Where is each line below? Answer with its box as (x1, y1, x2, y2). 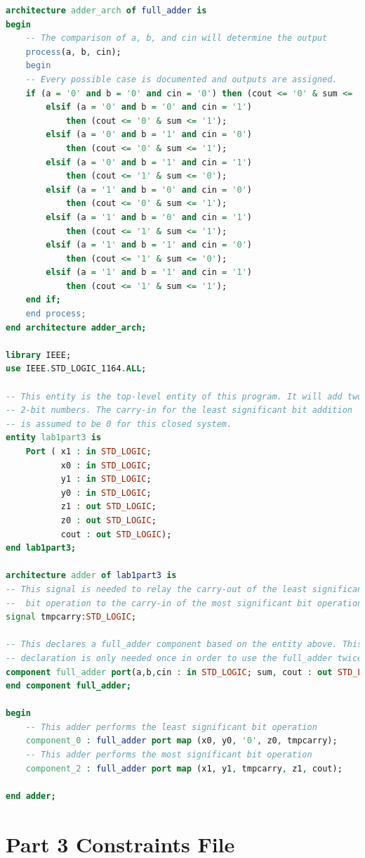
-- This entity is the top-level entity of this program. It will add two (6, 391, 363, 402)
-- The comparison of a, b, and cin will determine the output (25, 33, 328, 44)
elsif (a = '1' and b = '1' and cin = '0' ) (46, 240, 252, 250)
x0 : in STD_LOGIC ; (60, 460, 152, 470)
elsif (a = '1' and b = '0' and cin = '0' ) (46, 184, 252, 195)
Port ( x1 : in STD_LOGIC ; (25, 447, 152, 456)
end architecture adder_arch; (6, 322, 147, 333)
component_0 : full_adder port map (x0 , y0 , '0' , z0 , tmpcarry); (25, 736, 338, 746)
